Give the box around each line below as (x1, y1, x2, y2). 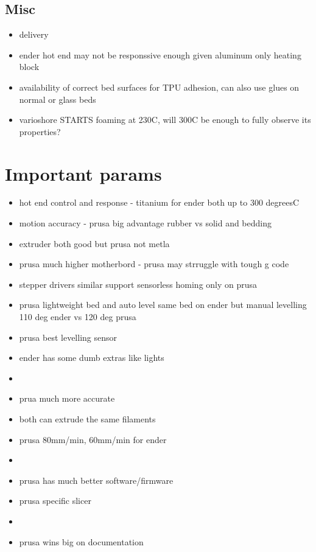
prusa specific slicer (19, 494, 91, 507)
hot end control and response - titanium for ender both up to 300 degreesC (19, 196, 300, 209)
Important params (5, 161, 162, 186)
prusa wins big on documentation (19, 535, 144, 548)
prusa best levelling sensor (19, 330, 118, 343)
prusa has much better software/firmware (19, 473, 174, 486)
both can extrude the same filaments (19, 413, 156, 425)
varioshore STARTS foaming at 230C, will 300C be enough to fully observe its (19, 113, 311, 126)
